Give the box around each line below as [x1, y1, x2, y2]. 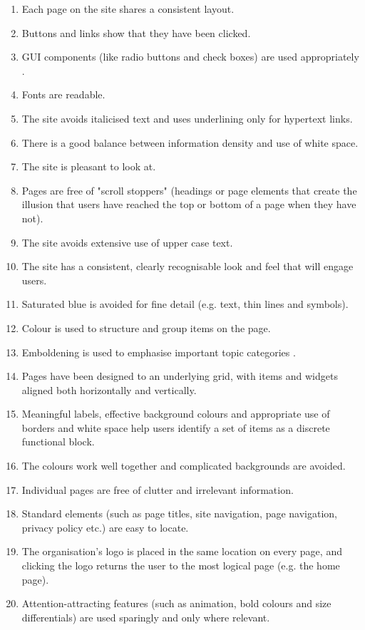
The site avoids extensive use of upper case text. [21, 234, 233, 249]
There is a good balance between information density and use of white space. [21, 135, 359, 150]
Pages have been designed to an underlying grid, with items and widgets [21, 368, 338, 383]
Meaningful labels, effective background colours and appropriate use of [21, 406, 330, 421]
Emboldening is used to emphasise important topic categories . [21, 344, 296, 359]
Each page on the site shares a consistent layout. [21, 1, 235, 16]
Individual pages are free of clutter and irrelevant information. [21, 482, 294, 497]
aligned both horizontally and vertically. [21, 382, 197, 397]
